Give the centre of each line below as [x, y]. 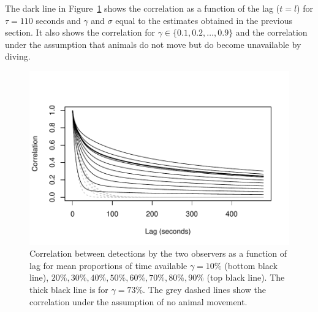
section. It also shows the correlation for [80, 32]
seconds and [58, 20]
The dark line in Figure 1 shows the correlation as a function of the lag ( [142, 8]
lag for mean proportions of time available [108, 265]
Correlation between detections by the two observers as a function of [158, 253]
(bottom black [251, 265]
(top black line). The [246, 277]
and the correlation [271, 32]
